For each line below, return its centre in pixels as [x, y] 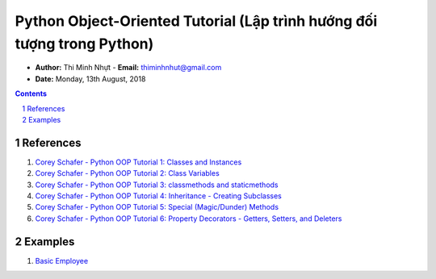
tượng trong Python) [84, 44]
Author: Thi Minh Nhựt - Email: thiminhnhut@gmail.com [128, 68]
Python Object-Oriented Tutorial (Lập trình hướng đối [196, 21]
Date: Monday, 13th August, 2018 [90, 79]
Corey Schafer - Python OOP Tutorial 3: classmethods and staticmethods [157, 185]
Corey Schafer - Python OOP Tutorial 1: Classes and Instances [138, 162]
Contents [31, 94]
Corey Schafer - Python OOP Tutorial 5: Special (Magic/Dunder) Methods [157, 207]
